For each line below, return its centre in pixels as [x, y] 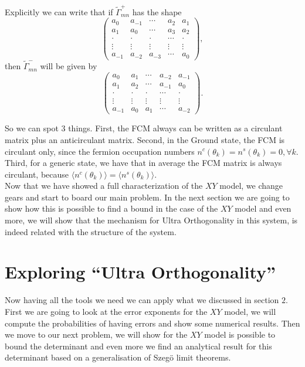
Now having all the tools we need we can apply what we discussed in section [142, 300]
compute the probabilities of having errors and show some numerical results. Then [152, 323]
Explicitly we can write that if [59, 11]
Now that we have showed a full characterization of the [104, 186]
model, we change [251, 186]
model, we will [250, 311]
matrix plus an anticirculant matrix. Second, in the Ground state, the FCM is [145, 139]
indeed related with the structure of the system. [91, 231]
